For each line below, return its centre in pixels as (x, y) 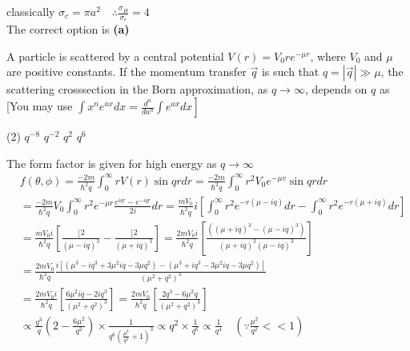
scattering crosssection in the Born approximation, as (137, 89)
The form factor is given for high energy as (112, 163)
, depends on (336, 89)
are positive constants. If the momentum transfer (127, 72)
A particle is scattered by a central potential (115, 56)
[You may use (40, 106)
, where (328, 56)
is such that (290, 72)
